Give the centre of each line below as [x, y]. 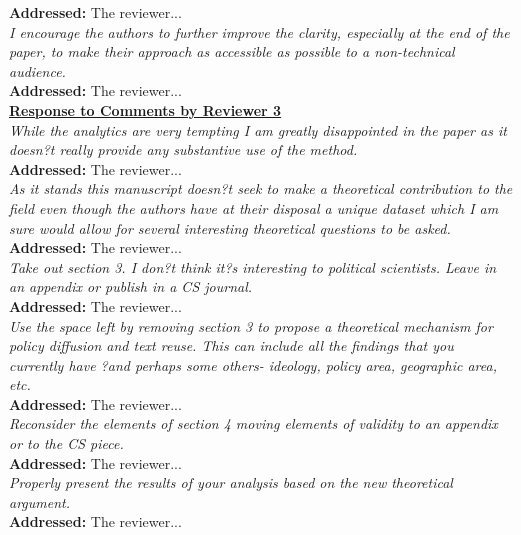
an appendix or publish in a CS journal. [131, 286]
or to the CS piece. [66, 443]
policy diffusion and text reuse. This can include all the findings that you [231, 345]
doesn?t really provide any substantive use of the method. [183, 149]
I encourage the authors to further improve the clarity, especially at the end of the [259, 31]
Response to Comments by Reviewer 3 [145, 109]
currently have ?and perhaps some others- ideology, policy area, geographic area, [253, 364]
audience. [37, 70]
